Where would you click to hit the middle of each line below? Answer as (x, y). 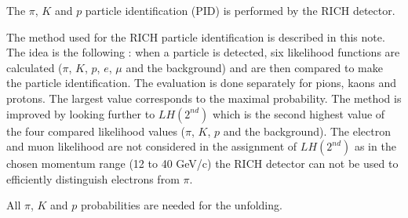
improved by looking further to (81, 113)
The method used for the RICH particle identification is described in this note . (196, 36)
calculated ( (35, 67)
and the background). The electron (307, 131)
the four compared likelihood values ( (96, 131)
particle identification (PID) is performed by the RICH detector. (240, 10)
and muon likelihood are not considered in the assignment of (152, 146)
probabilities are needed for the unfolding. (182, 205)
